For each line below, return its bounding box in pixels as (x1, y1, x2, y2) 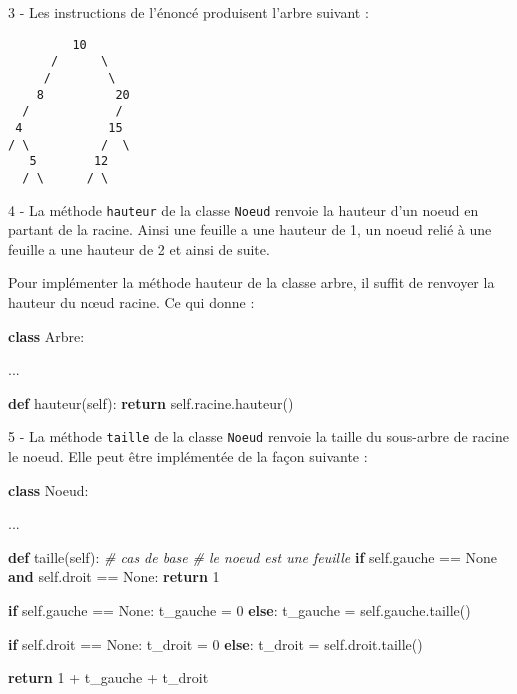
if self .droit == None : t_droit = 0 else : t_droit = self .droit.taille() (8, 633, 423, 654)
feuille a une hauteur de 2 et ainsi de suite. (8, 238, 270, 259)
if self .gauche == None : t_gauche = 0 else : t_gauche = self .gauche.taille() (8, 599, 471, 620)
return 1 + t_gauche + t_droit (8, 667, 209, 688)
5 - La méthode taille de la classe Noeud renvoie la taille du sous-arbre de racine (8, 426, 509, 447)
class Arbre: (8, 325, 85, 346)
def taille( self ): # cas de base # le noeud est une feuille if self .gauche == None (8, 546, 498, 567)
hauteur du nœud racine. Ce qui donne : (8, 291, 255, 312)
